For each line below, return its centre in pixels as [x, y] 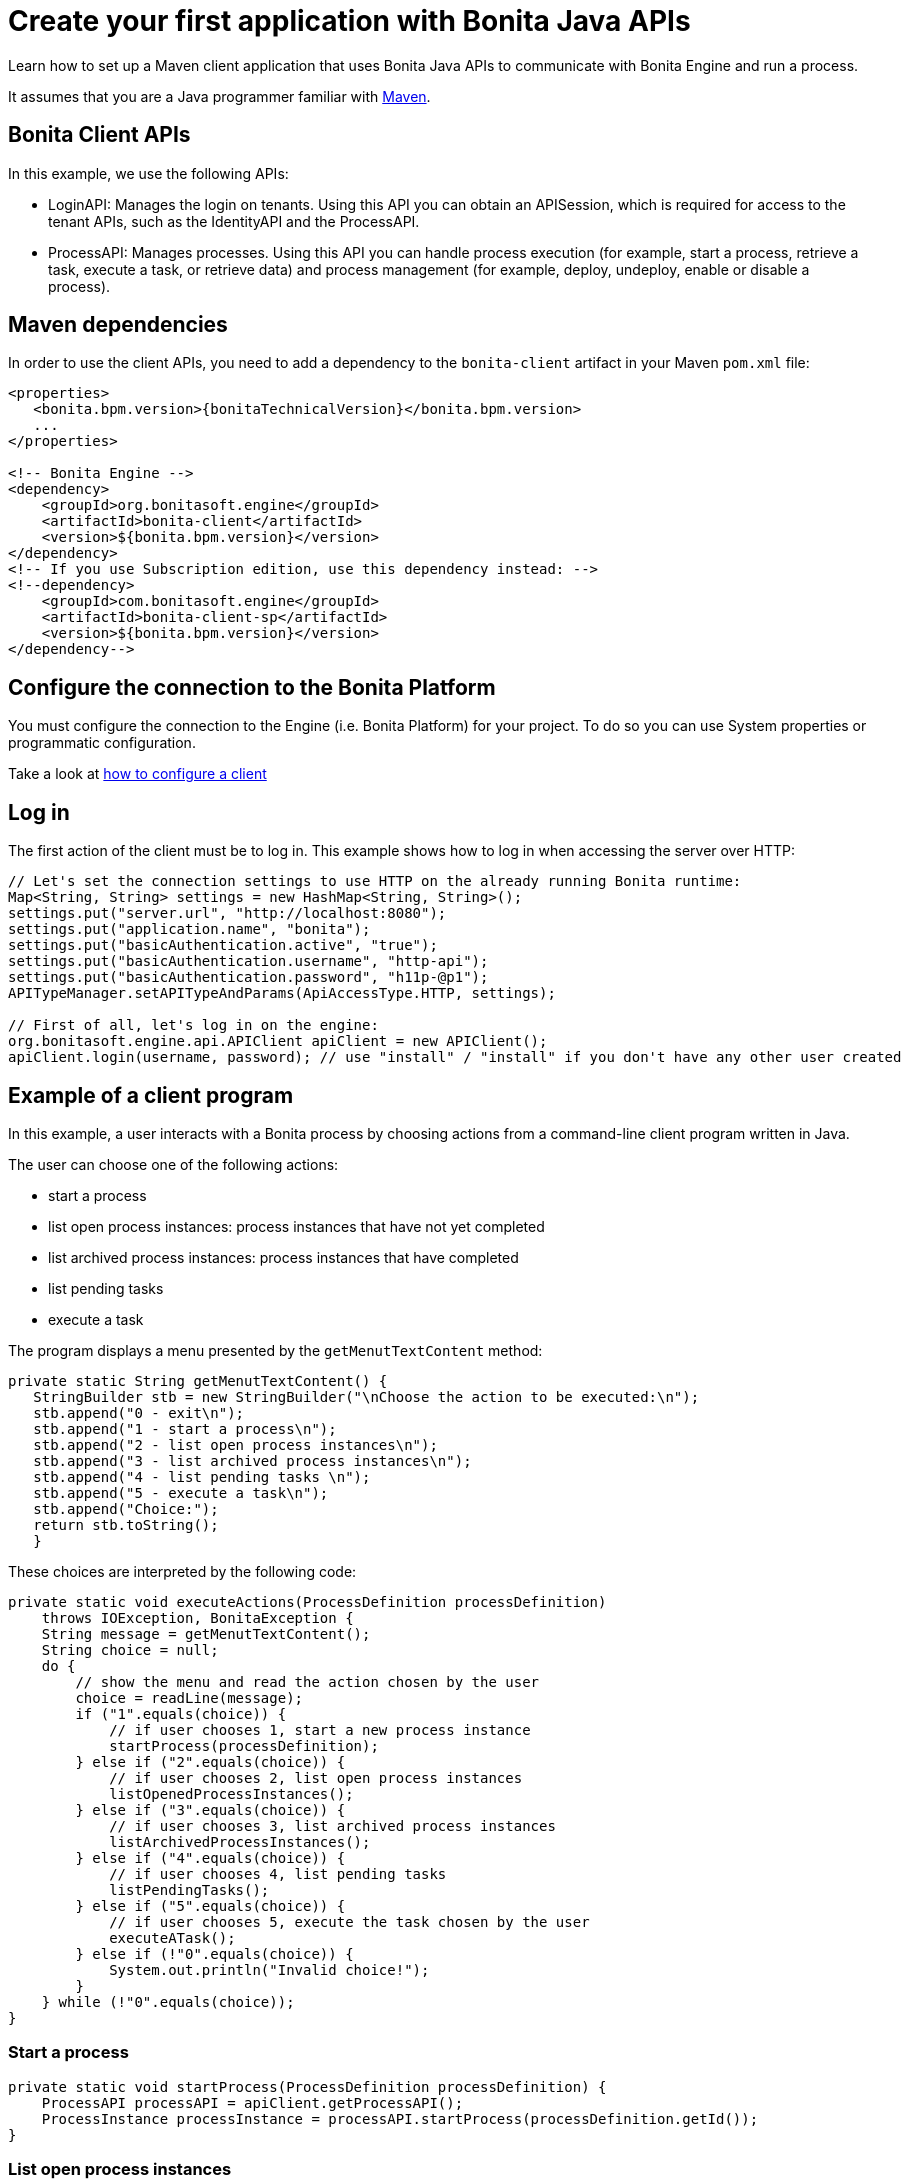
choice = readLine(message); [189, 1697]
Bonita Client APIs [99, 135]
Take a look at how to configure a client [137, 774]
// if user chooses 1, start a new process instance [320, 1729]
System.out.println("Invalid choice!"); [269, 1969]
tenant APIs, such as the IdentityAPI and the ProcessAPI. [234, 221]
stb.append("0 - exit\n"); [139, 1412]
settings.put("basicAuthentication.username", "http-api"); [248, 961]
